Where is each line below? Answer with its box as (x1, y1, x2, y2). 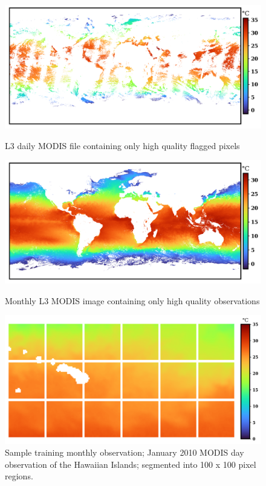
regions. (5, 470, 33, 482)
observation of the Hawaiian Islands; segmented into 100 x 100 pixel (5, 458, 256, 470)
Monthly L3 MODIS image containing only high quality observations (5, 294, 260, 307)
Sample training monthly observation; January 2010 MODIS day (5, 446, 244, 459)
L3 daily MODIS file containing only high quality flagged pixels (5, 139, 240, 151)
